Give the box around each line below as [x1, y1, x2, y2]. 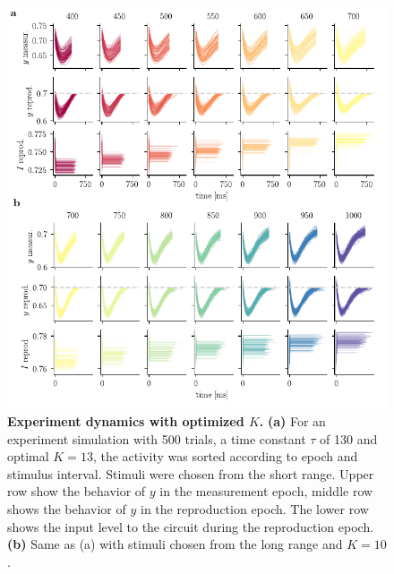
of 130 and [320, 429, 378, 448]
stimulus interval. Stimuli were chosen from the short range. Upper [7, 464, 374, 483]
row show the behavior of [7, 482, 146, 501]
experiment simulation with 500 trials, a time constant [7, 429, 306, 448]
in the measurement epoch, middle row [159, 482, 373, 501]
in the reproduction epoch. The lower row [141, 499, 369, 518]
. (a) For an [259, 411, 326, 430]
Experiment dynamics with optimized [7, 411, 244, 430]
